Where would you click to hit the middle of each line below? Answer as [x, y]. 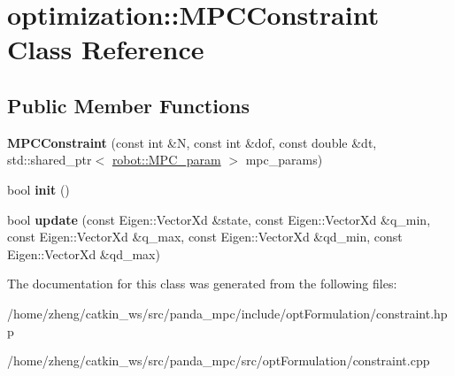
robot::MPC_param [166, 160]
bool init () [38, 189]
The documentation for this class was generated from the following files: [202, 284]
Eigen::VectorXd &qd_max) [84, 253]
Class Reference [106, 49]
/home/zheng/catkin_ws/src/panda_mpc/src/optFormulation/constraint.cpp [219, 361]
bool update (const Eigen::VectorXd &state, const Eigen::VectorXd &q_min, [219, 219]
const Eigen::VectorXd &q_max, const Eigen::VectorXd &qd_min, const [205, 237]
